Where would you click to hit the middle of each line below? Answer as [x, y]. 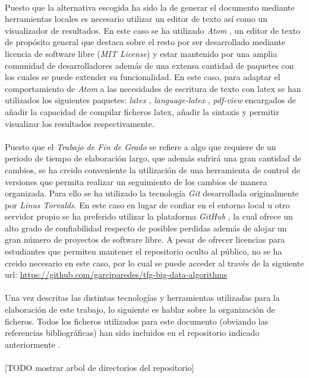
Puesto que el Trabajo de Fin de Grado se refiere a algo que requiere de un [141, 146]
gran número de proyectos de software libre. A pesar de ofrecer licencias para [145, 239]
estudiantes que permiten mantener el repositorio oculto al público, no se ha [144, 251]
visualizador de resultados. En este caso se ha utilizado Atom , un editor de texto [153, 30]
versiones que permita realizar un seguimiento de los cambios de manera [136, 181]
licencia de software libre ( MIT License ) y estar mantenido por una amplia [141, 53]
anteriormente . [33, 344]
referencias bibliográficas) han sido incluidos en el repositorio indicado [132, 333]
